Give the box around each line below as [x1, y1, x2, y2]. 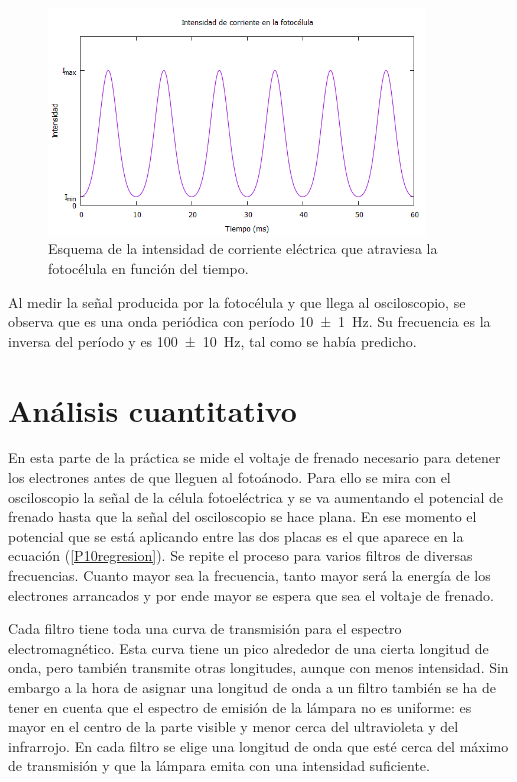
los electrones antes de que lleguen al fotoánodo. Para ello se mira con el [8, 467, 451, 488]
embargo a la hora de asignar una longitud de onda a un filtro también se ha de [8, 676, 496, 697]
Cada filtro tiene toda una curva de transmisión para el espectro [8, 618, 402, 639]
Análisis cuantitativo [8, 389, 297, 430]
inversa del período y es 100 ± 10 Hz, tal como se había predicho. [8, 330, 417, 351]
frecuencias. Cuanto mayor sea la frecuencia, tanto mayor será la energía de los [8, 565, 491, 585]
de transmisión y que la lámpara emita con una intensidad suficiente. [8, 755, 430, 776]
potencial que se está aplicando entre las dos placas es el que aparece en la [8, 525, 464, 546]
